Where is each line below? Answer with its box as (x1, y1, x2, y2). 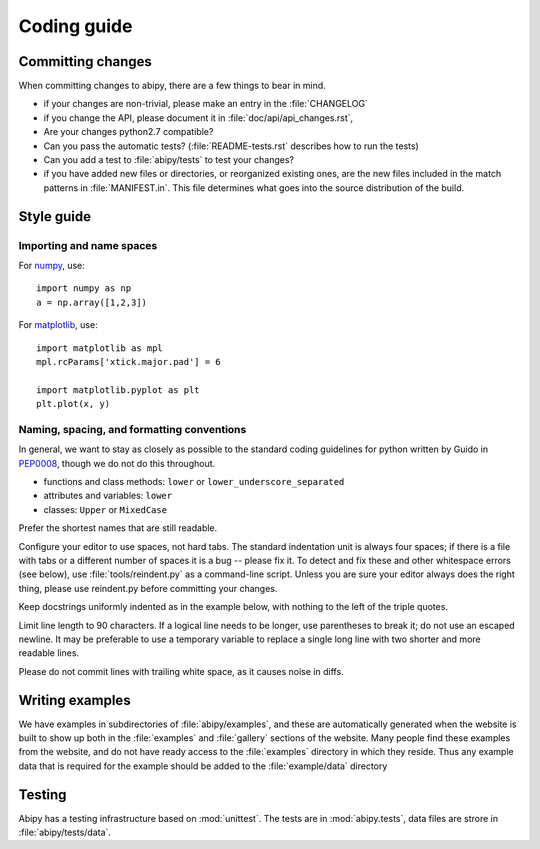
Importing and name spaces (18, 238, 158, 252)
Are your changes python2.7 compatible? (43, 126, 214, 138)
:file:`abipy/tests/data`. (18, 826, 112, 839)
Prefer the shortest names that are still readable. (18, 522, 218, 534)
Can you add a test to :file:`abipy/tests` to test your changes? (43, 154, 295, 166)
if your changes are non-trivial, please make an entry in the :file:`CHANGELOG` (43, 98, 369, 110)
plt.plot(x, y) (36, 398, 111, 410)
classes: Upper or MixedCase (43, 503, 168, 515)
